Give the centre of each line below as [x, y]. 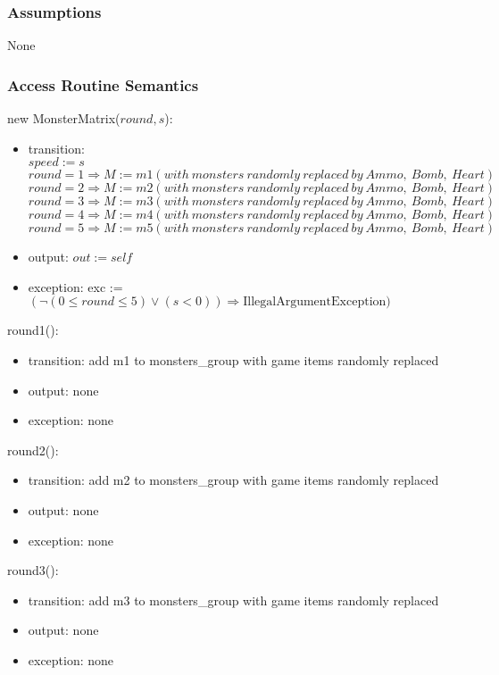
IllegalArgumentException [315, 302]
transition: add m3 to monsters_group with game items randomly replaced [233, 600]
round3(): [33, 570]
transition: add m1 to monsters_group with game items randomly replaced [233, 360]
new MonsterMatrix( [64, 118]
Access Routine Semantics [103, 84]
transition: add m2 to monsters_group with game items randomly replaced [233, 480]
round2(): [33, 450]
